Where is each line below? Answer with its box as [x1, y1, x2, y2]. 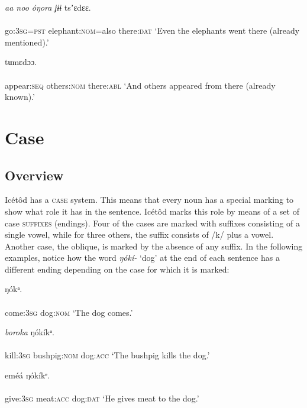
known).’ [5, 90, 35, 103]
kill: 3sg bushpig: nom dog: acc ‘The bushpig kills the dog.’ [5, 349, 210, 361]
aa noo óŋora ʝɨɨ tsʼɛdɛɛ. [5, 1, 91, 13]
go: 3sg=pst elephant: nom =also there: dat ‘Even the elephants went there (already [5, 24, 300, 37]
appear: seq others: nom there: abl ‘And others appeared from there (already [5, 79, 276, 91]
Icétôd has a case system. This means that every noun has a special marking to [5, 193, 294, 206]
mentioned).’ [5, 35, 49, 48]
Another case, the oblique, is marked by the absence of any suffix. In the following [5, 239, 303, 252]
